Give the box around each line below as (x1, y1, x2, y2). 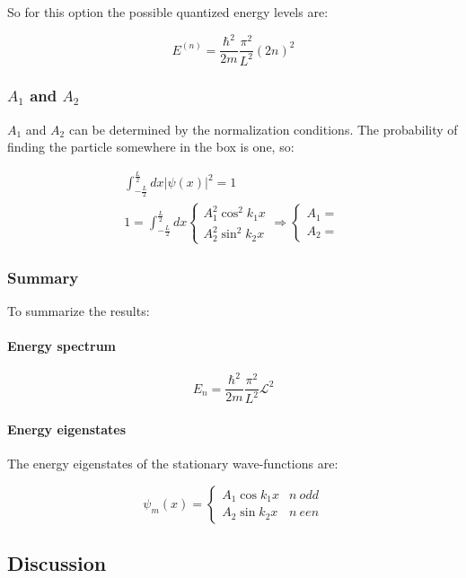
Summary (7, 266, 79, 288)
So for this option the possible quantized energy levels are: (7, 3, 329, 21)
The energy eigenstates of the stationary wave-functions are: (7, 454, 339, 473)
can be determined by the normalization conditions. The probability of (68, 119, 458, 138)
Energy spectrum (7, 337, 116, 355)
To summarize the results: (7, 302, 150, 320)
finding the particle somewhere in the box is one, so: (7, 137, 295, 156)
